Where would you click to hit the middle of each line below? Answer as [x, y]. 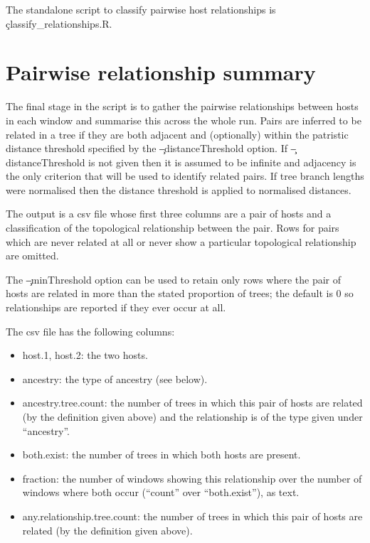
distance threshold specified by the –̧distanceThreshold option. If [147, 148]
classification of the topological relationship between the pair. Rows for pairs [173, 228]
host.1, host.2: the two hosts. [85, 355]
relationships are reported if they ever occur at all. [116, 307]
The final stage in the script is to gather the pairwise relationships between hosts [182, 106]
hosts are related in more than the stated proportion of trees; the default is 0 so [180, 293]
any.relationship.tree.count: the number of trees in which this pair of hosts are [192, 516]
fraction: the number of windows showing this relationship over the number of [192, 478]
